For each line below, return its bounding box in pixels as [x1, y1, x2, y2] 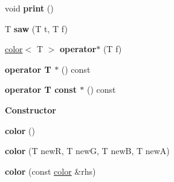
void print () [5, 2, 54, 14]
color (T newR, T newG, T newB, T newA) [5, 144, 170, 157]
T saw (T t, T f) [5, 22, 68, 35]
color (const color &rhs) [5, 164, 96, 177]
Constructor [5, 103, 56, 116]
